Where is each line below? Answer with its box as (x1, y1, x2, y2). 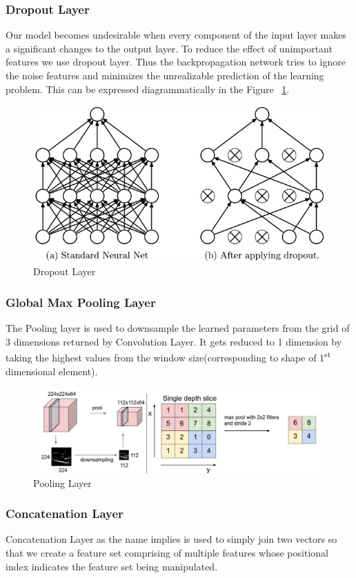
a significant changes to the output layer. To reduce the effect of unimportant (6, 41, 333, 55)
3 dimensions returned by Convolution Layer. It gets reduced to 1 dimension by (6, 334, 342, 348)
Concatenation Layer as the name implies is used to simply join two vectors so (6, 532, 337, 546)
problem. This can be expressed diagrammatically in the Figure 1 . (6, 81, 290, 96)
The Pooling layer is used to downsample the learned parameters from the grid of (6, 321, 350, 335)
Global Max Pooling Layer (6, 293, 156, 310)
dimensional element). (6, 363, 98, 378)
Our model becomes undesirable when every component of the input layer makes (6, 28, 346, 42)
